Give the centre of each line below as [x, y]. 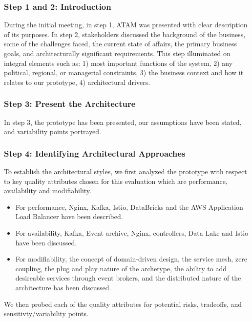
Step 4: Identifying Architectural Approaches [95, 153]
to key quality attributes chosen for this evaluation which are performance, [116, 181]
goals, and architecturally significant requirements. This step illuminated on [117, 53]
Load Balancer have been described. [69, 216]
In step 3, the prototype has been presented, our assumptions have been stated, [123, 122]
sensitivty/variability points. [46, 313]
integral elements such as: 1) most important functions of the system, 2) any [118, 63]
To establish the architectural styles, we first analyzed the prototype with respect [126, 171]
